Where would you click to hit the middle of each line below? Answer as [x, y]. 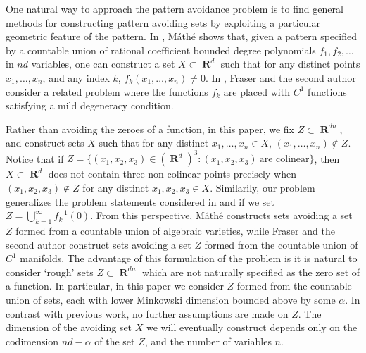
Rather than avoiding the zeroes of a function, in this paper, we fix [150, 129]
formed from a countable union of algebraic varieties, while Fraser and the [175, 231]
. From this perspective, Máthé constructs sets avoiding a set [221, 215]
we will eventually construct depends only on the [252, 327]
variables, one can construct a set [103, 64]
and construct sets [45, 143]
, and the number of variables [208, 341]
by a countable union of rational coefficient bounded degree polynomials [161, 50]
